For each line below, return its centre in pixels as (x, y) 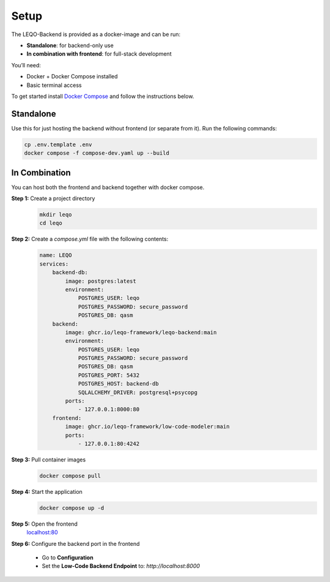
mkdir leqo (56, 215)
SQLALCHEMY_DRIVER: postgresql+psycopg (138, 392)
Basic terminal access (54, 85)
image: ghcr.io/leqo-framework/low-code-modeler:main (147, 427)
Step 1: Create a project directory (53, 198)
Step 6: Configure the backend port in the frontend (75, 543)
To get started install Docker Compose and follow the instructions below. (103, 96)
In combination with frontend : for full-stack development (99, 54)
